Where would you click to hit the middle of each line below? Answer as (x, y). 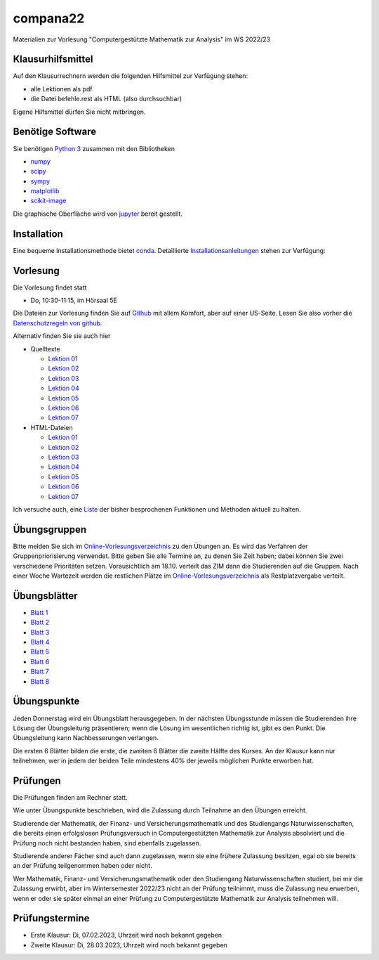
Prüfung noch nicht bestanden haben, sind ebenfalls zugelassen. (107, 843)
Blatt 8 (40, 681)
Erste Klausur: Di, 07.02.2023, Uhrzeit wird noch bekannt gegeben (126, 935)
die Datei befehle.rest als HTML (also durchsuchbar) (106, 99)
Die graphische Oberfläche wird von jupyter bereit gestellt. (98, 214)
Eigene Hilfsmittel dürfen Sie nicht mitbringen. (79, 112)
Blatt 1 (39, 612)
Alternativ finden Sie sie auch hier (62, 336)
